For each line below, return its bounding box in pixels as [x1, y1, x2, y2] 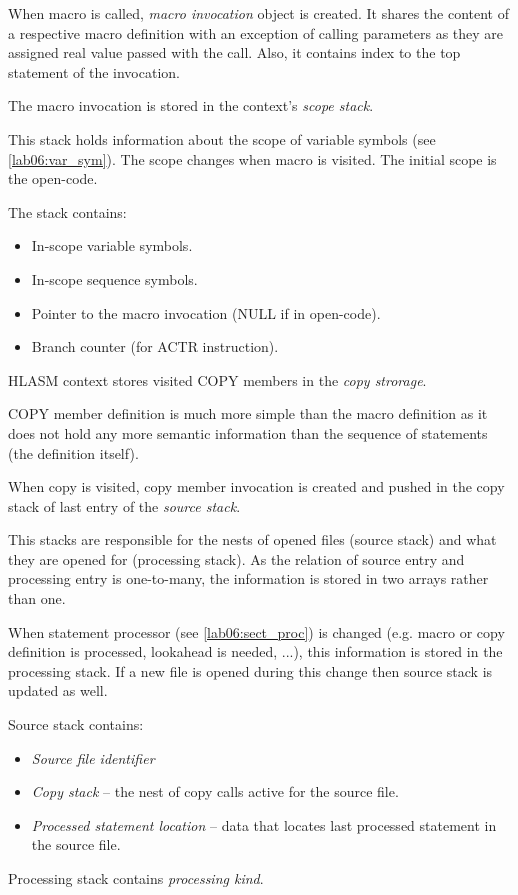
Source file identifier [31, 747, 155, 768]
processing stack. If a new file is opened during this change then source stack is [8, 660, 493, 681]
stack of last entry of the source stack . [8, 495, 241, 516]
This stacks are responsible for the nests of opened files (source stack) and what [8, 529, 497, 550]
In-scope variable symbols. [31, 235, 193, 256]
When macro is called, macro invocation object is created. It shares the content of [8, 3, 509, 23]
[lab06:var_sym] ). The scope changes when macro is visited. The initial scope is [8, 148, 497, 169]
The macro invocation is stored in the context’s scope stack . [8, 95, 374, 116]
